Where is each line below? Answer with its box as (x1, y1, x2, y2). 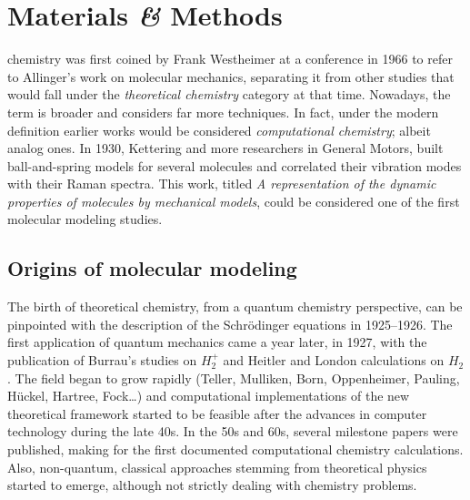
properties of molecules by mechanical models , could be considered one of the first (7, 191, 460, 210)
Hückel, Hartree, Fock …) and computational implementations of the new (7, 386, 410, 405)
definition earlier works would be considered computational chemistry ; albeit (7, 120, 431, 139)
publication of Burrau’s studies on (7, 351, 197, 370)
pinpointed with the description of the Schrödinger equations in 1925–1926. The (7, 314, 453, 333)
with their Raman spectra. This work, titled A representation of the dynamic (7, 174, 436, 193)
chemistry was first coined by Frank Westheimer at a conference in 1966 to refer (7, 49, 453, 68)
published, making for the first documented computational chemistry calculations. (7, 440, 464, 459)
